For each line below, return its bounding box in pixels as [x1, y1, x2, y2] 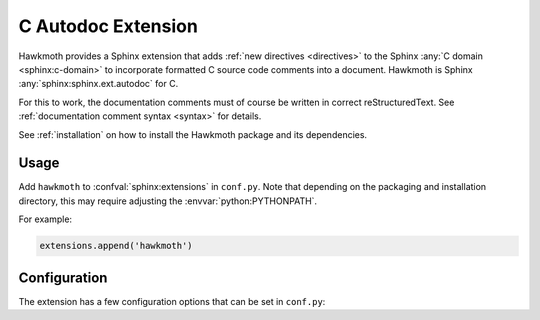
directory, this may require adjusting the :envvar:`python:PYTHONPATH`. [18, 195, 318, 207]
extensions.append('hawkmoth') [39, 240, 194, 252]
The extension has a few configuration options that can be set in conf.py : [18, 295, 326, 307]
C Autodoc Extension [18, 15, 199, 37]
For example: [18, 213, 73, 225]
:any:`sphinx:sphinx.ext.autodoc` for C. [18, 78, 179, 90]
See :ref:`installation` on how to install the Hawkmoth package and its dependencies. [18, 128, 368, 140]
